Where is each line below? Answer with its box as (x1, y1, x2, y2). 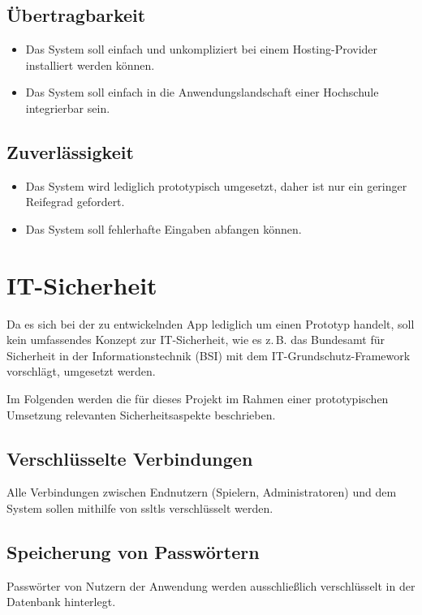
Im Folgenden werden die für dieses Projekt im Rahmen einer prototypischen (6, 390, 389, 407)
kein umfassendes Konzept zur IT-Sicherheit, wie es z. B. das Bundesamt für (6, 331, 385, 348)
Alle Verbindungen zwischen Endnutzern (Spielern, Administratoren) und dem (6, 484, 397, 501)
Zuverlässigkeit (6, 139, 134, 164)
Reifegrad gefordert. (25, 193, 125, 210)
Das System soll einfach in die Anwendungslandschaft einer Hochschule (25, 84, 379, 101)
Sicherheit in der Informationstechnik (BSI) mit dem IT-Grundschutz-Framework (6, 346, 411, 363)
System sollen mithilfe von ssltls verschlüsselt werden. (6, 500, 273, 517)
